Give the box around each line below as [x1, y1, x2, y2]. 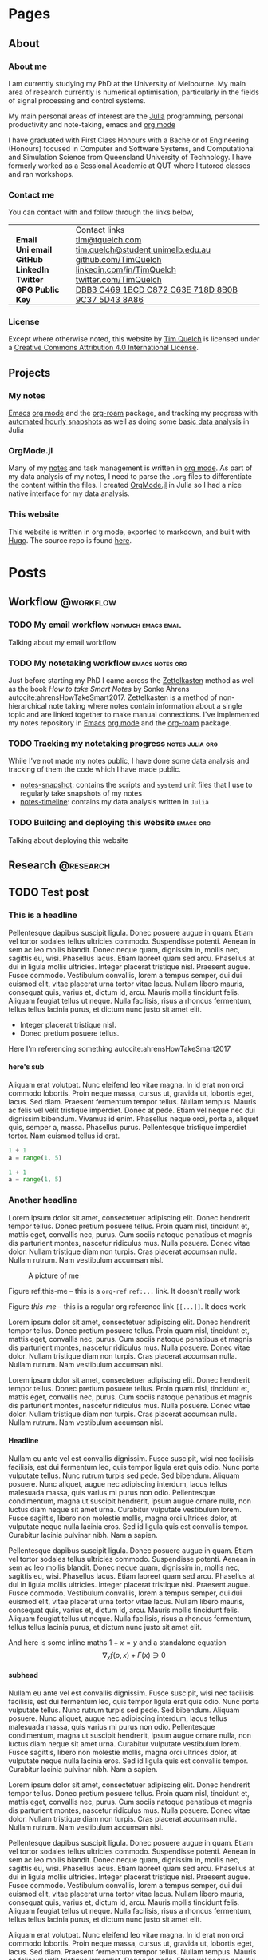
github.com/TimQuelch [75, 254, 162, 265]
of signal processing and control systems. [8, 95, 146, 105]
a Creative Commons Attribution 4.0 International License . [8, 343, 199, 353]
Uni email [15, 245, 53, 256]
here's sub [8, 1062, 45, 1072]
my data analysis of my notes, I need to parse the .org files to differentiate [8, 472, 253, 481]
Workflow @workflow [8, 595, 117, 609]
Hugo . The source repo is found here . [8, 535, 132, 545]
